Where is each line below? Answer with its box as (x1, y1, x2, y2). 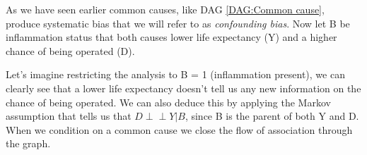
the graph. (6, 136, 51, 151)
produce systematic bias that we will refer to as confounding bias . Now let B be (6, 15, 350, 30)
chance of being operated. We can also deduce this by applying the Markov (6, 94, 331, 109)
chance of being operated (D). (6, 43, 135, 58)
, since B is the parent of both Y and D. (185, 108, 359, 123)
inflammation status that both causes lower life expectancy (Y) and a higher (6, 30, 337, 44)
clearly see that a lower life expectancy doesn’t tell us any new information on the (6, 80, 361, 95)
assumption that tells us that (6, 108, 132, 123)
